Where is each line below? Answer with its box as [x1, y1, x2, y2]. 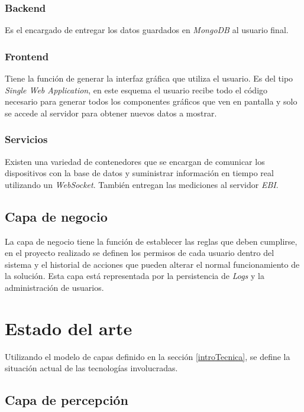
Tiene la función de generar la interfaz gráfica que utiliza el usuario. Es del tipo [5, 72, 293, 85]
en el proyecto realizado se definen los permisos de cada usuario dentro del [5, 246, 274, 259]
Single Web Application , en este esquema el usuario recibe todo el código [5, 83, 268, 96]
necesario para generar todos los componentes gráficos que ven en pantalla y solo [5, 95, 297, 108]
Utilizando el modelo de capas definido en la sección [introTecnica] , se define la [5, 350, 290, 362]
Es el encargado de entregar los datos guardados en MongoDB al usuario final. [5, 24, 289, 36]
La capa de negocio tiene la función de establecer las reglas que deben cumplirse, [5, 235, 297, 247]
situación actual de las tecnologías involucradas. [5, 362, 178, 374]
